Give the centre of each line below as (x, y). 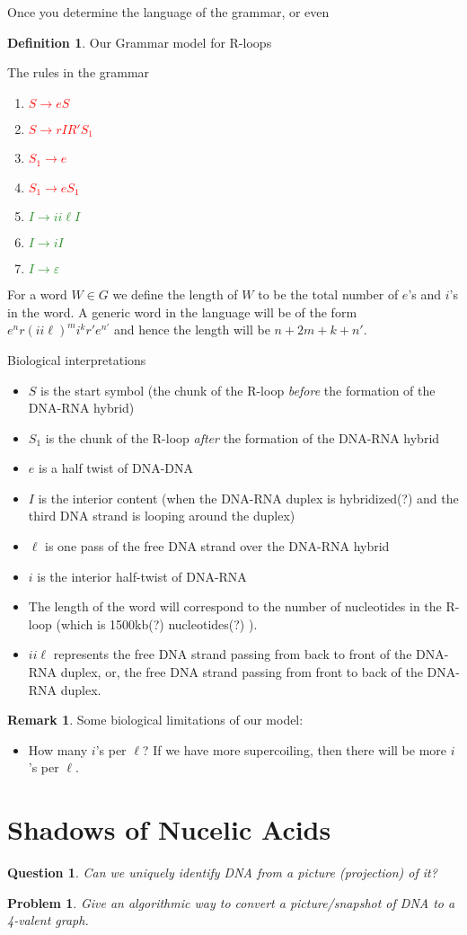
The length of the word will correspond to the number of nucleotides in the (235, 606)
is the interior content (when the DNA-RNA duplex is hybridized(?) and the (248, 498)
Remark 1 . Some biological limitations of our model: (155, 720)
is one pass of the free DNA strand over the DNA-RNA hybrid (217, 546)
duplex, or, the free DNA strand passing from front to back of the (242, 672)
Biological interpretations (77, 359)
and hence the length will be (192, 329)
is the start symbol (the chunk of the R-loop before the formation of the (238, 390)
